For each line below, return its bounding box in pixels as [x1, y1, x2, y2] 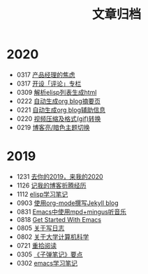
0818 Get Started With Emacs [16, 215, 102, 223]
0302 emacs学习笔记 [16, 259, 78, 267]
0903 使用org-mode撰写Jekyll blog [16, 198, 119, 207]
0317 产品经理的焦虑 [16, 70, 75, 79]
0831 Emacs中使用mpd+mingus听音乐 [16, 207, 127, 216]
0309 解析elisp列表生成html [16, 88, 97, 96]
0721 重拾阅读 [16, 241, 57, 249]
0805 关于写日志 [16, 223, 65, 232]
